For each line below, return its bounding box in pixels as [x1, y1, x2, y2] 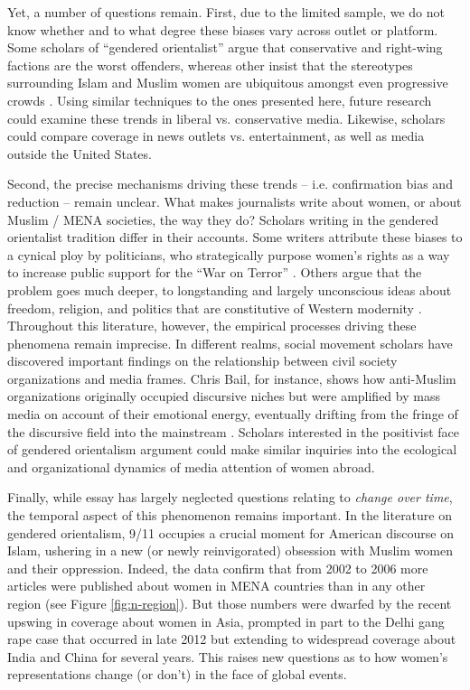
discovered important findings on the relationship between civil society [7, 351, 398, 370]
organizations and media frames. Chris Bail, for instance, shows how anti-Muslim [7, 368, 456, 387]
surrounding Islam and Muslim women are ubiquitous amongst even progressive [7, 73, 448, 92]
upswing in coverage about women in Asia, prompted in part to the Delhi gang [7, 611, 445, 630]
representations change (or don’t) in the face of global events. [7, 665, 347, 684]
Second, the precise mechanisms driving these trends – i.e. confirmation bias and [7, 174, 453, 193]
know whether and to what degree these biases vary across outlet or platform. [7, 20, 438, 39]
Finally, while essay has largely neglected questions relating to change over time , [7, 488, 453, 507]
